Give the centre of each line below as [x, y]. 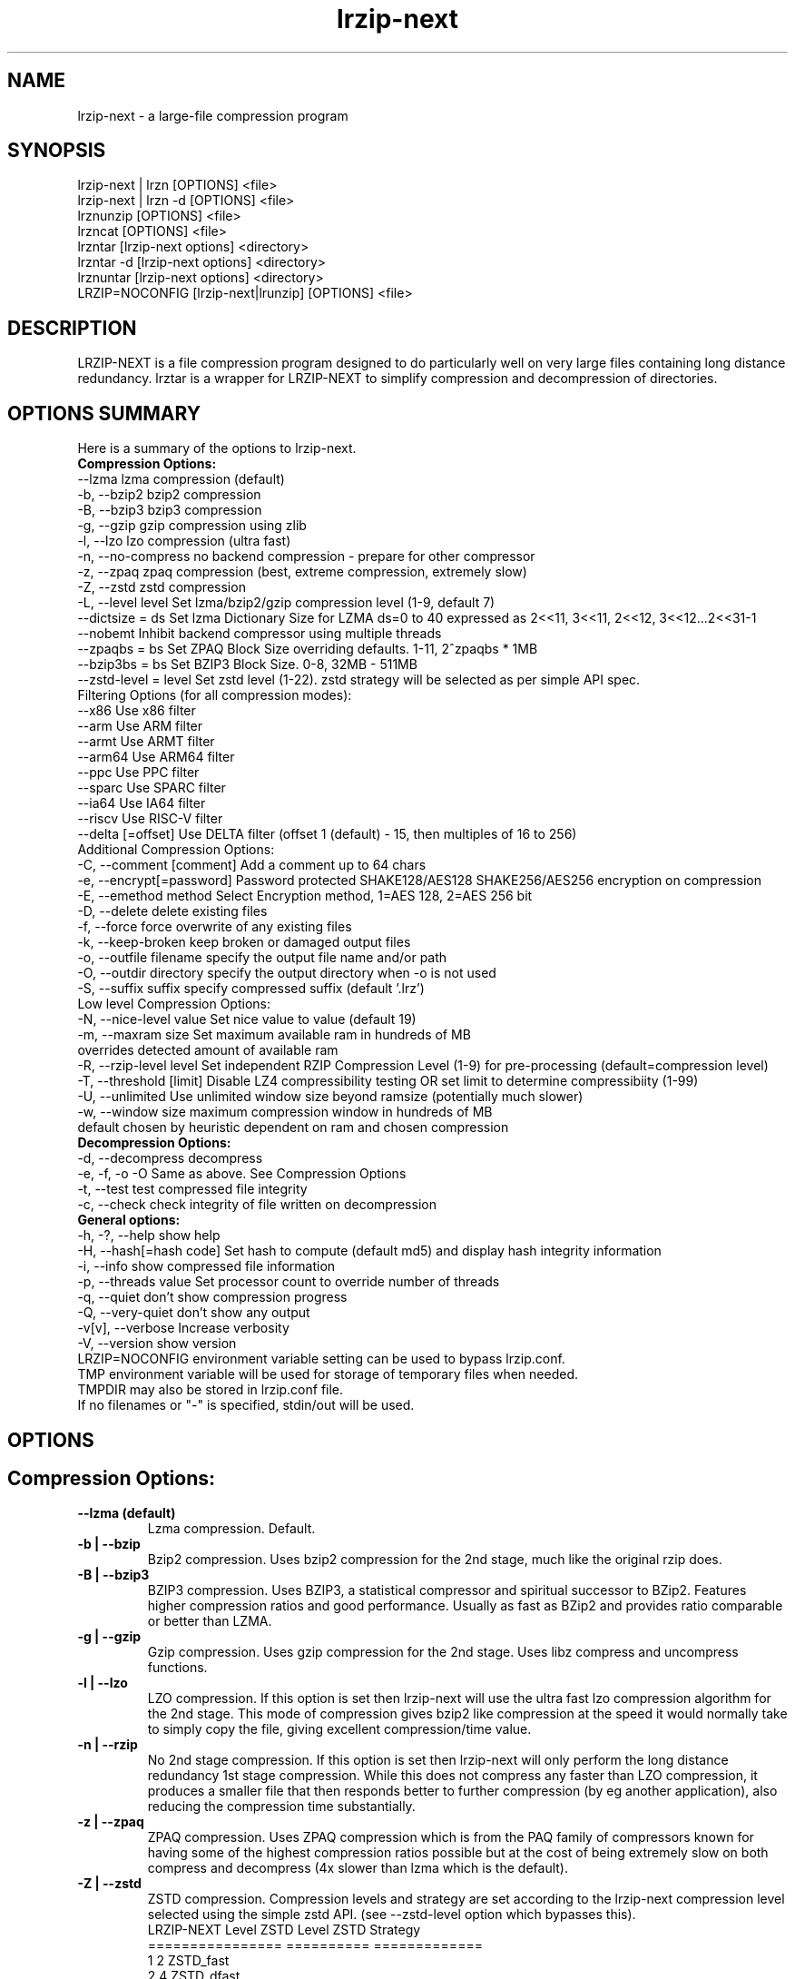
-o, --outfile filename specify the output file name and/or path [262, 958]
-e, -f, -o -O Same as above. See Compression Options [242, 1174]
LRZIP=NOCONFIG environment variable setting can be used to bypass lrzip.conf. [321, 1359]
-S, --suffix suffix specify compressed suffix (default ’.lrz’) [251, 989]
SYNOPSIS [57, 151]
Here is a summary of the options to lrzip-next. [217, 448]
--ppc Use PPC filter [138, 773]
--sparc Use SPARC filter [152, 788]
